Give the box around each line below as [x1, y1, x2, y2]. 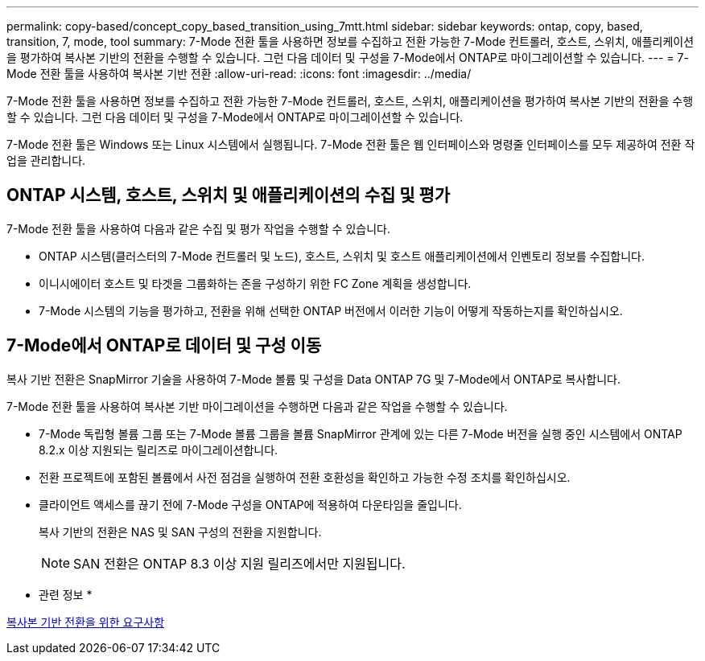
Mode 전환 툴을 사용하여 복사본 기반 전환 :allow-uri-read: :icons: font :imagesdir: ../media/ [6, 67, 472, 80]
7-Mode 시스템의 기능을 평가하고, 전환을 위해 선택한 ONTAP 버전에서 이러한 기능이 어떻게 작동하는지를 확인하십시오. [39, 303, 623, 318]
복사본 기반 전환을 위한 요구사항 [6, 614, 165, 629]
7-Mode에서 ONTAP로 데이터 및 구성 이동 [6, 335, 322, 356]
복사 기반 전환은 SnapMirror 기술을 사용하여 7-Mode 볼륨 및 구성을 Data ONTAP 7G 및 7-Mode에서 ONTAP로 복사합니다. [6, 372, 620, 386]
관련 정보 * [39, 587, 93, 601]
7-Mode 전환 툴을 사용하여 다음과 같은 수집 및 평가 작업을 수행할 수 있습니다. [6, 221, 390, 236]
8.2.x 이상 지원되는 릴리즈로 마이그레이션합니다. [39, 442, 278, 457]
